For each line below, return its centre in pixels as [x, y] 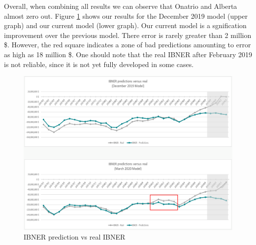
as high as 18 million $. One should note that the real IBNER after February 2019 [128, 54]
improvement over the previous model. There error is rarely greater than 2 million [128, 35]
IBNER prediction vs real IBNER [75, 237]
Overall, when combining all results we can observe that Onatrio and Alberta [121, 6]
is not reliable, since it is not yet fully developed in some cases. [99, 64]
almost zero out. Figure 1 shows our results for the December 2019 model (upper [126, 16]
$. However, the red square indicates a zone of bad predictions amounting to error [128, 45]
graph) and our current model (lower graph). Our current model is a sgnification [125, 25]
